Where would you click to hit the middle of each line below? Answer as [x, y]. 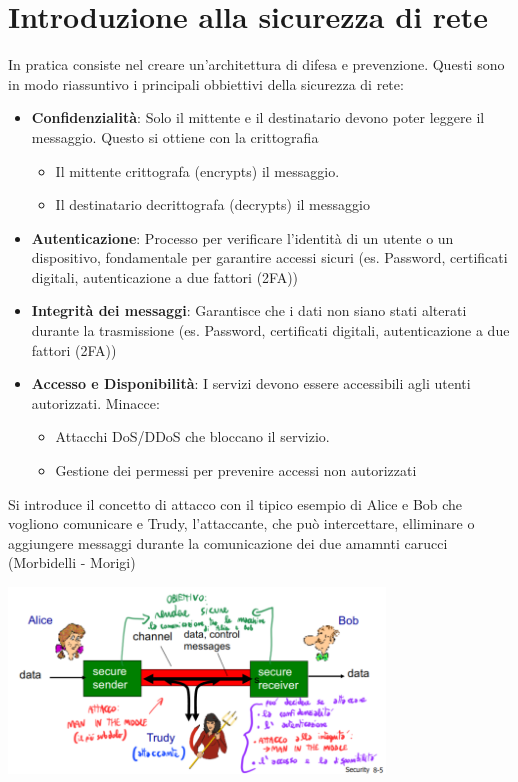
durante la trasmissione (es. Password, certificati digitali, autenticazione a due [270, 330]
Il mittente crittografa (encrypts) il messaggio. [197, 170]
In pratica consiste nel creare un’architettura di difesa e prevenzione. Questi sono [256, 64]
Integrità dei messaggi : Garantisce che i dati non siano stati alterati [249, 310]
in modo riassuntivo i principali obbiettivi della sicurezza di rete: [206, 83]
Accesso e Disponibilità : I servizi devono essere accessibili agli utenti [251, 383]
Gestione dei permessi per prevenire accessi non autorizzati [236, 470]
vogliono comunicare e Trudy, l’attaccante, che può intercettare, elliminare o [241, 523]
